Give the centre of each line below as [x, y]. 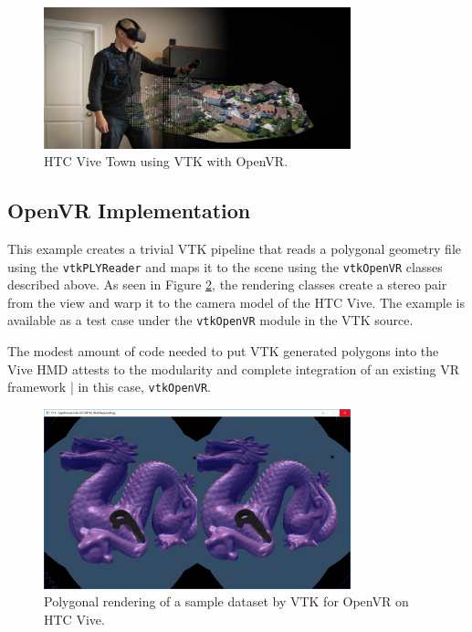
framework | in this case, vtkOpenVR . [109, 387]
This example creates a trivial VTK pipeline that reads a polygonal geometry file [234, 248]
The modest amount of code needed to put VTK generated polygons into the [223, 351]
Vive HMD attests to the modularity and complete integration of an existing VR [233, 369]
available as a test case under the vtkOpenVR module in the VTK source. [210, 320]
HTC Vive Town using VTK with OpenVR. [166, 161]
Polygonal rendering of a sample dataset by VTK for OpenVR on [226, 601]
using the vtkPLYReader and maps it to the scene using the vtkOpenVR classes [225, 266]
